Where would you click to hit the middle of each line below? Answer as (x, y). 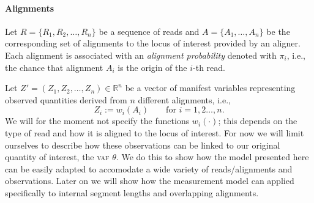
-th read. (209, 67)
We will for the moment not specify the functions (97, 121)
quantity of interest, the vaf (57, 157)
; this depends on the (258, 121)
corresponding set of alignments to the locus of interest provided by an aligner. (153, 43)
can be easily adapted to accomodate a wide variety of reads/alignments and (149, 168)
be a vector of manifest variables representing (210, 88)
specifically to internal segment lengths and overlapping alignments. (132, 192)
